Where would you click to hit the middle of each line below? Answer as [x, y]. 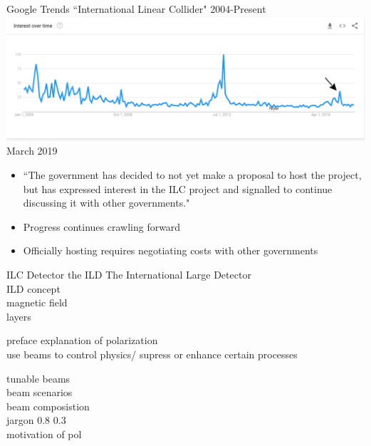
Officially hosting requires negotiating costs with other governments [171, 250]
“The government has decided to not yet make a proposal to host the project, [192, 175]
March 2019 [32, 151]
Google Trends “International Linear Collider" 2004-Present [136, 9]
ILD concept [33, 288]
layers [19, 316]
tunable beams [38, 378]
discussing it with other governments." [106, 203]
